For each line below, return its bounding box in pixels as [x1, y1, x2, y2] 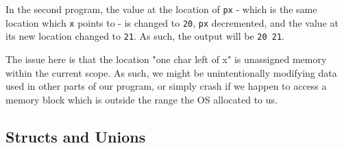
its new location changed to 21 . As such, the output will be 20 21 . [5, 29, 284, 43]
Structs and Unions [5, 125, 146, 147]
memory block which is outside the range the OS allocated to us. [5, 92, 278, 106]
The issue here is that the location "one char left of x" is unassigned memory [5, 51, 327, 66]
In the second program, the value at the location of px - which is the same [5, 2, 317, 16]
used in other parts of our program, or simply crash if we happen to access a [5, 79, 327, 93]
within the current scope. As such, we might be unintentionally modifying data [5, 65, 337, 79]
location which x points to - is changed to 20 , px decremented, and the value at [5, 15, 339, 29]
